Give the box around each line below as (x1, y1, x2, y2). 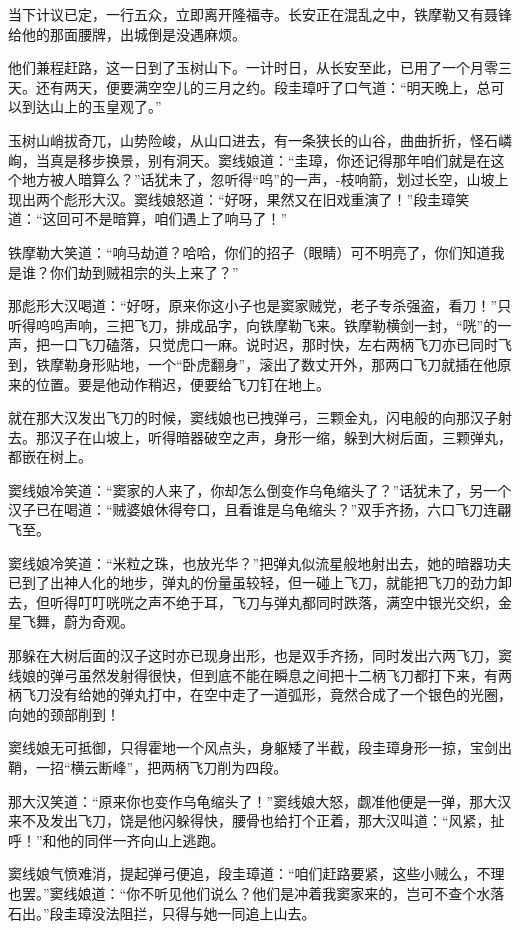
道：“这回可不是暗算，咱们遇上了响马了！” (8, 208, 288, 229)
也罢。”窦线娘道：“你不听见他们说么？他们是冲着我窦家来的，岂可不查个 (8, 882, 477, 903)
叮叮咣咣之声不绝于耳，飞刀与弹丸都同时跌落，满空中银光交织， (77, 591, 498, 612)
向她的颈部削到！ (8, 703, 120, 724)
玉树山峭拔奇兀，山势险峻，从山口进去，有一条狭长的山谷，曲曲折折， (8, 129, 470, 150)
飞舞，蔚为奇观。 (21, 611, 134, 632)
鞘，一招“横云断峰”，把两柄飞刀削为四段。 (8, 757, 288, 777)
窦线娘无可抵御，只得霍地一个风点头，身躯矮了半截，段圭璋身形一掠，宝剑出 (8, 737, 512, 758)
